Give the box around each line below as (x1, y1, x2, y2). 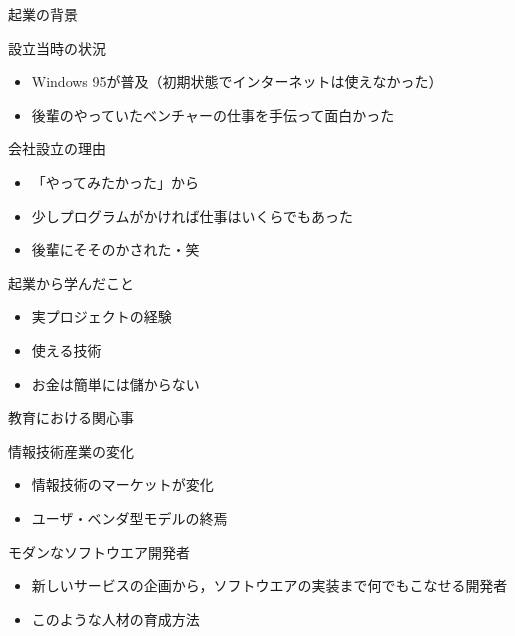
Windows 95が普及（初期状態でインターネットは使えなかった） (31, 71, 443, 92)
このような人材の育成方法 (31, 608, 200, 629)
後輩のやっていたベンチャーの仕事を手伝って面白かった (31, 104, 395, 125)
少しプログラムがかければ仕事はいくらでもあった (31, 205, 353, 226)
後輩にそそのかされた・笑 (31, 239, 200, 260)
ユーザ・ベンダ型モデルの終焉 (31, 507, 228, 528)
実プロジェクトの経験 (31, 306, 172, 327)
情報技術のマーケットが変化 (31, 474, 214, 495)
